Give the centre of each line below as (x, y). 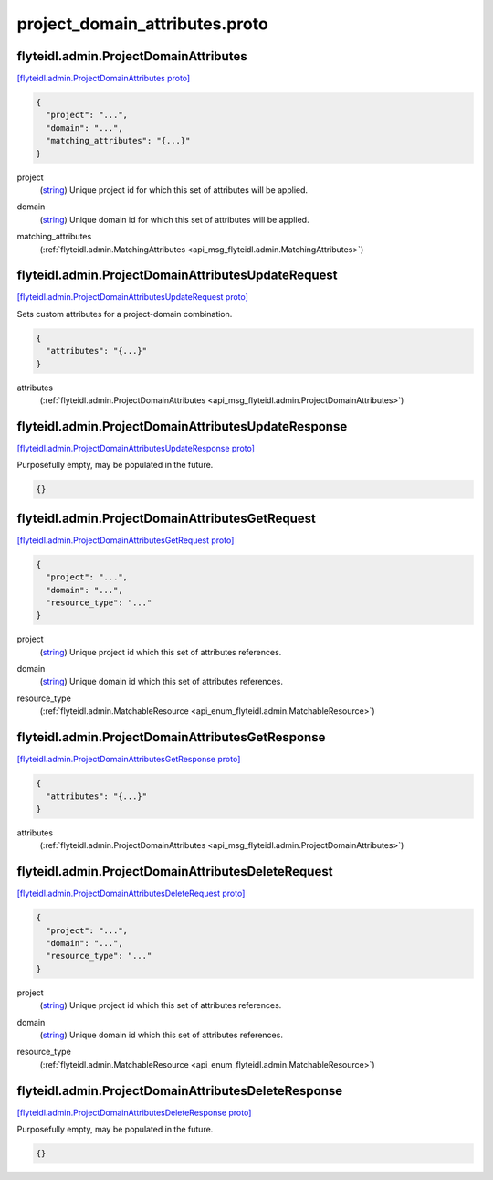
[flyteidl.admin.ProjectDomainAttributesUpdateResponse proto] (136, 448)
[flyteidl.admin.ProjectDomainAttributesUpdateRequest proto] (132, 297)
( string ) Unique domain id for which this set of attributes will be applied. (174, 219)
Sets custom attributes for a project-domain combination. (125, 314)
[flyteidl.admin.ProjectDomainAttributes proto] (104, 79)
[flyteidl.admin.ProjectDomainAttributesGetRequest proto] (126, 540)
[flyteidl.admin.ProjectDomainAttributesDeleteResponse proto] (134, 1112)
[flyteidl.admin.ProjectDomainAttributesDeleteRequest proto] (131, 893)
